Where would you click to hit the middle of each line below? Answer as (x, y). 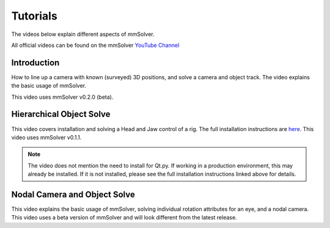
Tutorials (34, 16)
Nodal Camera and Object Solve (73, 194)
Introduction (35, 62)
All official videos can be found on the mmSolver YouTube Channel (95, 45)
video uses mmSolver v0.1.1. (46, 137)
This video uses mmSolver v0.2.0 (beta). (62, 97)
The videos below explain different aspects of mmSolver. (83, 34)
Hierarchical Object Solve (61, 114)
